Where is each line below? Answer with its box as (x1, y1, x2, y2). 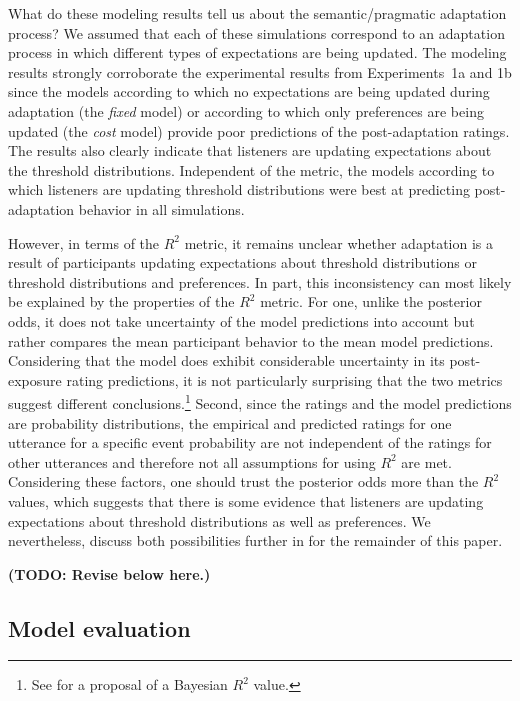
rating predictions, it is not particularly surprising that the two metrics (66, 369, 503, 390)
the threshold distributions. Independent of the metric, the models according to (8, 159, 495, 180)
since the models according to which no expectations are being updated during (8, 81, 490, 102)
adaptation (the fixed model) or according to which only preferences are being (8, 100, 484, 121)
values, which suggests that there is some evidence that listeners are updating (8, 490, 484, 511)
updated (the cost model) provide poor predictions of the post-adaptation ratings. (8, 120, 510, 141)
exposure (8, 369, 62, 390)
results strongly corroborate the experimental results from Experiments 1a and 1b (8, 61, 512, 82)
